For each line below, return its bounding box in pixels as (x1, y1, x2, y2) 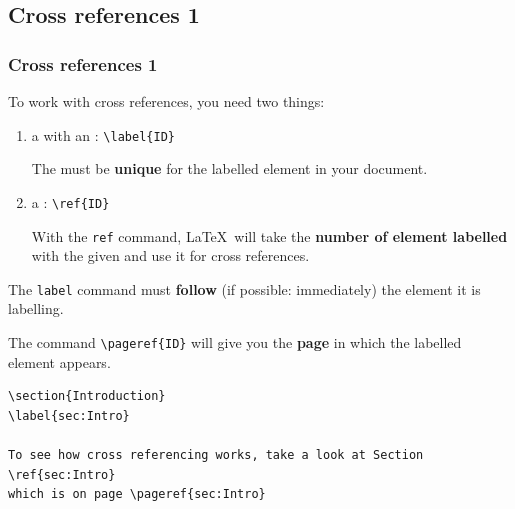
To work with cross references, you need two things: (8, 91, 325, 111)
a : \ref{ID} (31, 191, 110, 212)
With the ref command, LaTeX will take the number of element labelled (31, 225, 508, 246)
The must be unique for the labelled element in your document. (31, 158, 428, 179)
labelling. (8, 298, 64, 319)
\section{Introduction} (8, 389, 166, 404)
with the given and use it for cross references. (31, 245, 310, 266)
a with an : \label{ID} (31, 124, 175, 145)
